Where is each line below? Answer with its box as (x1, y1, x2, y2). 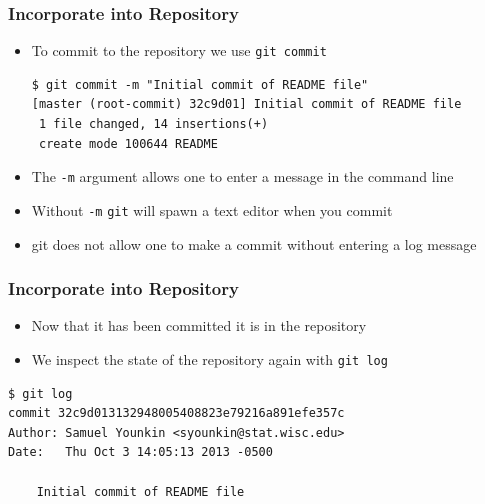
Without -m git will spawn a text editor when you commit (31, 199, 393, 220)
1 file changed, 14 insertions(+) (38, 117, 269, 132)
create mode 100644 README (38, 136, 218, 151)
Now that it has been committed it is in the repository (31, 315, 367, 336)
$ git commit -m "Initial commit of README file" (31, 77, 369, 92)
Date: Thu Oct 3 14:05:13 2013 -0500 (8, 445, 273, 460)
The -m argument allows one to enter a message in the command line (31, 166, 454, 187)
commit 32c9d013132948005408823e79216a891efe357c (8, 406, 345, 421)
